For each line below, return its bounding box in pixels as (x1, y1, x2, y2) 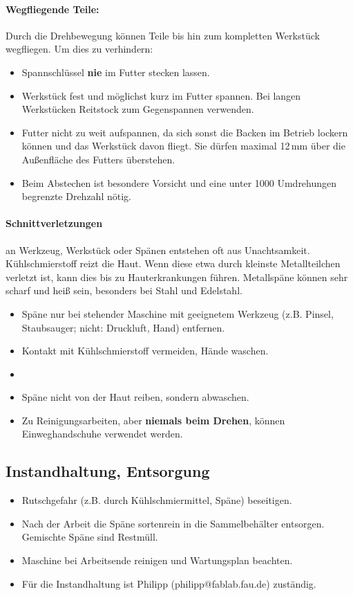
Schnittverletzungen (6, 216, 103, 231)
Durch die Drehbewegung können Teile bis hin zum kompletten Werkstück (6, 28, 320, 42)
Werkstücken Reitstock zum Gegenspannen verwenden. (21, 102, 254, 116)
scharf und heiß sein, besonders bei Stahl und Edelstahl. (6, 283, 242, 298)
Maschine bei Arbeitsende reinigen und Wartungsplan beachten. (21, 553, 293, 568)
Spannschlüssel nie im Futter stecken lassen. (21, 64, 210, 79)
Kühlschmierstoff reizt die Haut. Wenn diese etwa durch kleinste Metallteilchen (6, 256, 341, 271)
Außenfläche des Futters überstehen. (21, 152, 175, 166)
